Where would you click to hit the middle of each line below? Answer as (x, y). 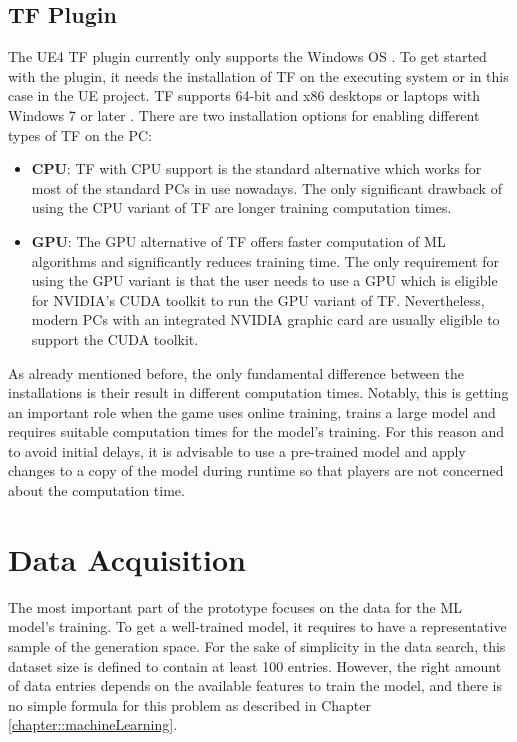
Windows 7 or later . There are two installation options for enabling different (244, 114)
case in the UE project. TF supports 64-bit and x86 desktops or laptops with (244, 95)
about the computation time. (96, 490)
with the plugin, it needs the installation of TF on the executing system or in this (258, 75)
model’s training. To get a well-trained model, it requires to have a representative (257, 626)
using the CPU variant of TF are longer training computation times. (241, 207)
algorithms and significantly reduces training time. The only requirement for (265, 260)
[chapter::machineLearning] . (93, 724)
